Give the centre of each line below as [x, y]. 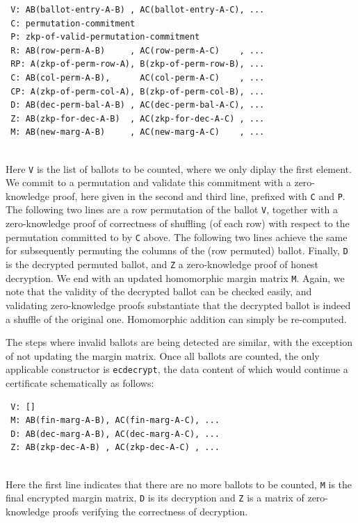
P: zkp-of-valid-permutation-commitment [105, 37]
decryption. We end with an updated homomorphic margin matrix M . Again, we [175, 277]
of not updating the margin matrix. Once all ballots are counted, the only [163, 355]
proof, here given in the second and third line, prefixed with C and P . [199, 196]
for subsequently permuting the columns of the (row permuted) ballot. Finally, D [177, 250]
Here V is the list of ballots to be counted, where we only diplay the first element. [179, 168]
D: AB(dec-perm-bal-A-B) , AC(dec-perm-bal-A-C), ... [138, 105]
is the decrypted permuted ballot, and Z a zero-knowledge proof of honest [162, 264]
